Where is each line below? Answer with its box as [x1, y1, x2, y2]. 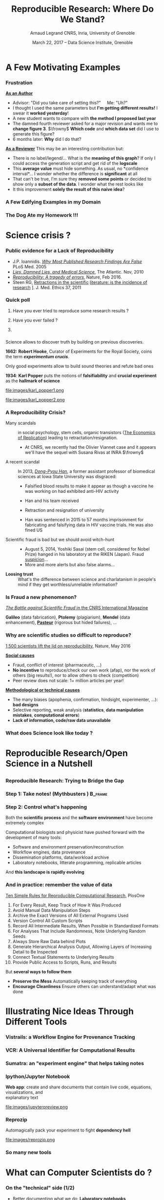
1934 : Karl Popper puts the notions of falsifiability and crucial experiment [5, 372, 157, 378]
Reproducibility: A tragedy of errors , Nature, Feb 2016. [12, 274, 122, 280]
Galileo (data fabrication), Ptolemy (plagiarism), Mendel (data [5, 614, 130, 620]
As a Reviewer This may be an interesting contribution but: [5, 146, 124, 152]
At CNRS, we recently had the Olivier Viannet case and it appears [24, 444, 156, 450]
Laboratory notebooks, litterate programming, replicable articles [12, 860, 142, 866]
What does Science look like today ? [5, 729, 93, 736]
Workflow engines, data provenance [12, 849, 86, 855]
